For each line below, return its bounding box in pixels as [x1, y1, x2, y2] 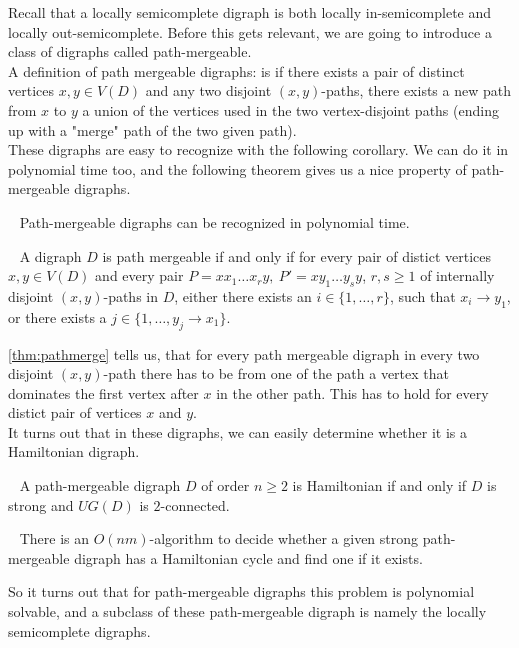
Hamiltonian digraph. [8, 441, 140, 462]
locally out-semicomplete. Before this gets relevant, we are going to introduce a [8, 21, 492, 42]
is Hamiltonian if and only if [292, 475, 467, 496]
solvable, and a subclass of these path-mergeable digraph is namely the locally [8, 601, 487, 622]
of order [201, 475, 250, 496]
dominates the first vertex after [8, 382, 199, 403]
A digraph [19, 245, 82, 266]
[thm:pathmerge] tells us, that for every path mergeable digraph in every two [8, 343, 480, 364]
